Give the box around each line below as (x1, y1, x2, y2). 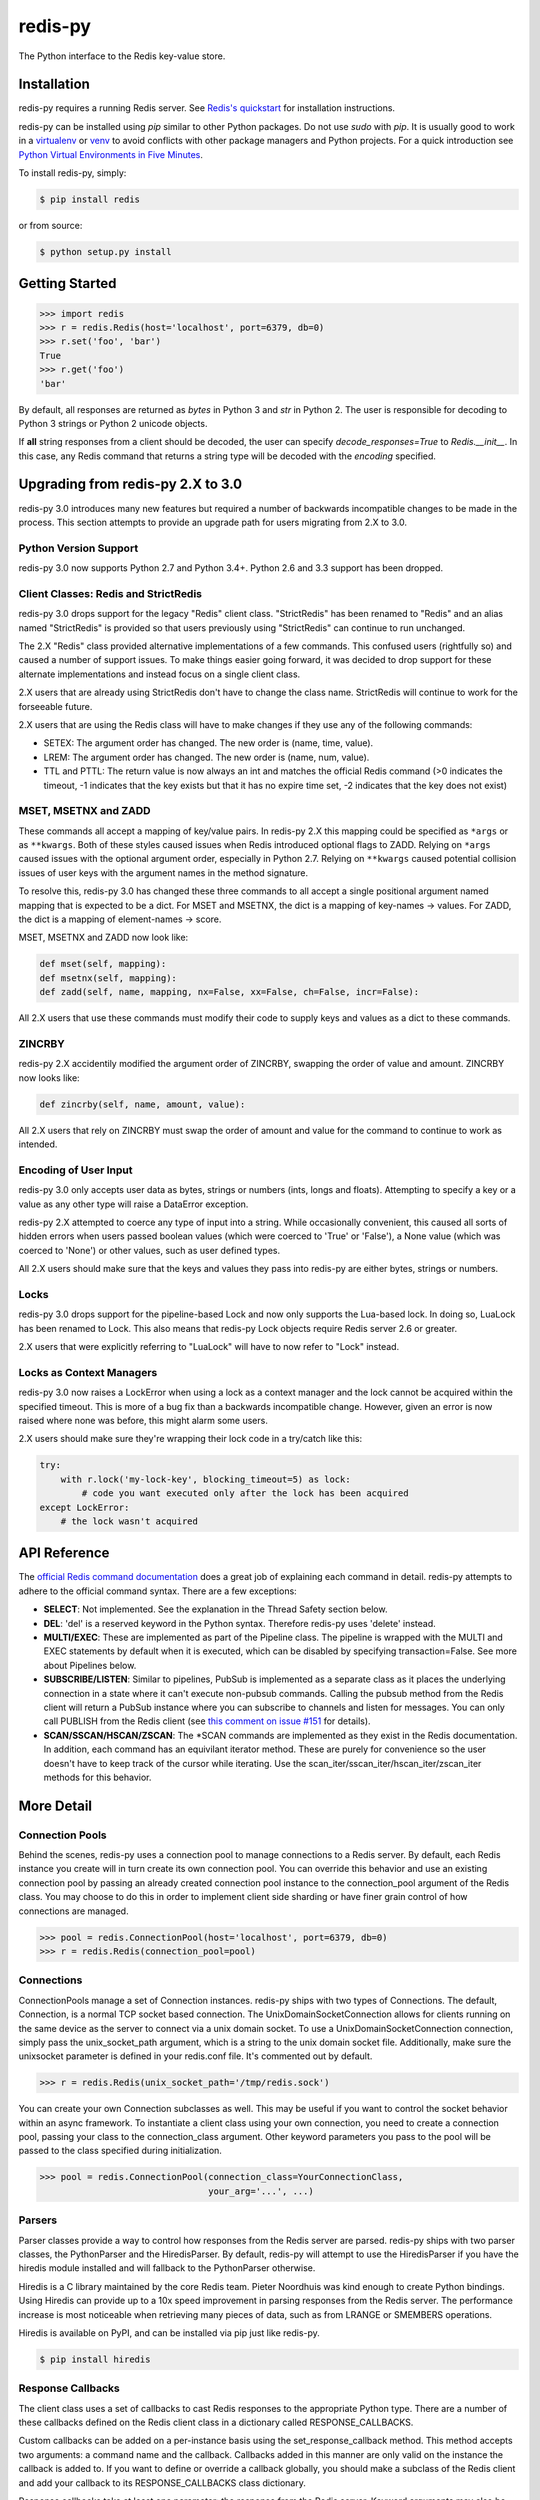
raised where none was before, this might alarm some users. (18, 1415, 269, 1426)
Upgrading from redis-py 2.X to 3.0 (18, 476, 243, 493)
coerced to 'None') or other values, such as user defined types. (18, 1244, 280, 1256)
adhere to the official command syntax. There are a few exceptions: (18, 1585, 297, 1597)
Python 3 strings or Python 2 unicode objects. (18, 417, 208, 429)
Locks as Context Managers (18, 1365, 158, 1379)
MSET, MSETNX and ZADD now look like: (18, 931, 189, 944)
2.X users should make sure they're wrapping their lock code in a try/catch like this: (18, 1433, 363, 1445)
